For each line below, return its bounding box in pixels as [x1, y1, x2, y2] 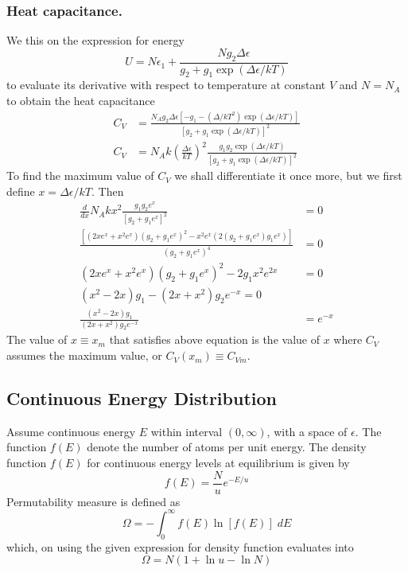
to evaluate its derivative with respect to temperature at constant [6, 76, 326, 93]
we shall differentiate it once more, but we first [174, 167, 402, 184]
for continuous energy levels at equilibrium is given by [87, 454, 350, 471]
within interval [150, 423, 223, 439]
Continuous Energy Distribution [6, 386, 277, 411]
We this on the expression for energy [6, 32, 185, 49]
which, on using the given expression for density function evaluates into [6, 538, 354, 555]
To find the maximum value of [6, 167, 154, 184]
